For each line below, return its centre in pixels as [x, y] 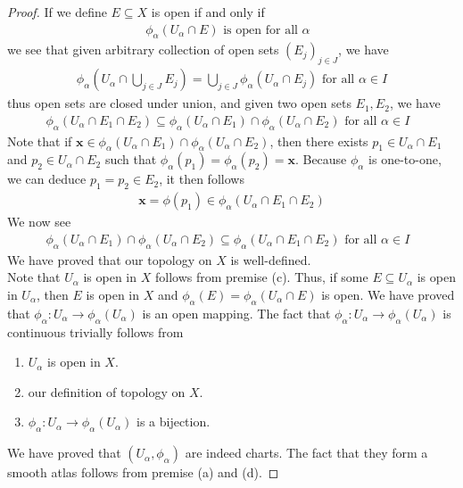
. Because [321, 159]
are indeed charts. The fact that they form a [306, 453]
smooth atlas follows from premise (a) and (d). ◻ [143, 472]
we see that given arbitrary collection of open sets [143, 50]
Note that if [40, 141]
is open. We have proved [388, 294]
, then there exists [319, 141]
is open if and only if [208, 12]
